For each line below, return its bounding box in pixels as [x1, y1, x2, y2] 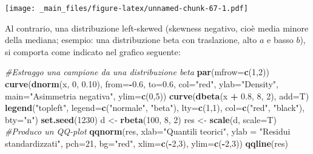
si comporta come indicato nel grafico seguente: [5, 45, 181, 58]
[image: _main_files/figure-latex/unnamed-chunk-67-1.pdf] [5, 4, 248, 13]
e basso [267, 33, 294, 46]
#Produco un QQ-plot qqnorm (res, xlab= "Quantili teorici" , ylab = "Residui [5, 125, 291, 138]
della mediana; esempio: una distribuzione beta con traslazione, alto [5, 33, 257, 46]
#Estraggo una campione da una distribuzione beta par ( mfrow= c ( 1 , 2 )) [5, 65, 269, 78]
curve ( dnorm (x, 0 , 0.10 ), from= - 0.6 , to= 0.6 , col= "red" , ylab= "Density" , [5, 78, 278, 90]
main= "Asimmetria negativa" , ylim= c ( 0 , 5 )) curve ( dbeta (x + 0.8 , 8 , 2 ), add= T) [5, 89, 309, 102]
